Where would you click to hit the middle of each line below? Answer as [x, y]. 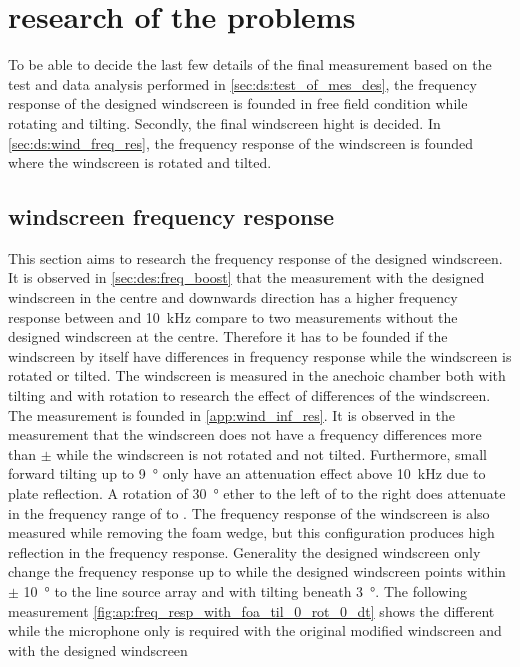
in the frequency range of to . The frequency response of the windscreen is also [249, 512]
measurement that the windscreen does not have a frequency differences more [245, 434]
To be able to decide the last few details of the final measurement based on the [250, 64]
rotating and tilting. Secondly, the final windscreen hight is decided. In [224, 122]
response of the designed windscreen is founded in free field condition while [238, 103]
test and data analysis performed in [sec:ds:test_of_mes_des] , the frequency [242, 83]
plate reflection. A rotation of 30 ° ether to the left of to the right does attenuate [257, 493]
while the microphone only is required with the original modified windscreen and [255, 630]
